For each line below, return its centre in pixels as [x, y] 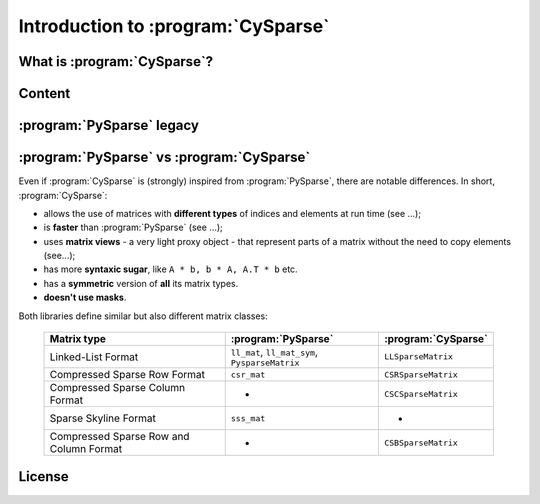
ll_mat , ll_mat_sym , [274, 352]
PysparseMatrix [265, 363]
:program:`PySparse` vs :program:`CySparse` [164, 157]
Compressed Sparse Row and [119, 437]
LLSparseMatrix [418, 356]
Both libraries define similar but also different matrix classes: [143, 316]
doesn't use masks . [85, 297]
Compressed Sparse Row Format [127, 375]
